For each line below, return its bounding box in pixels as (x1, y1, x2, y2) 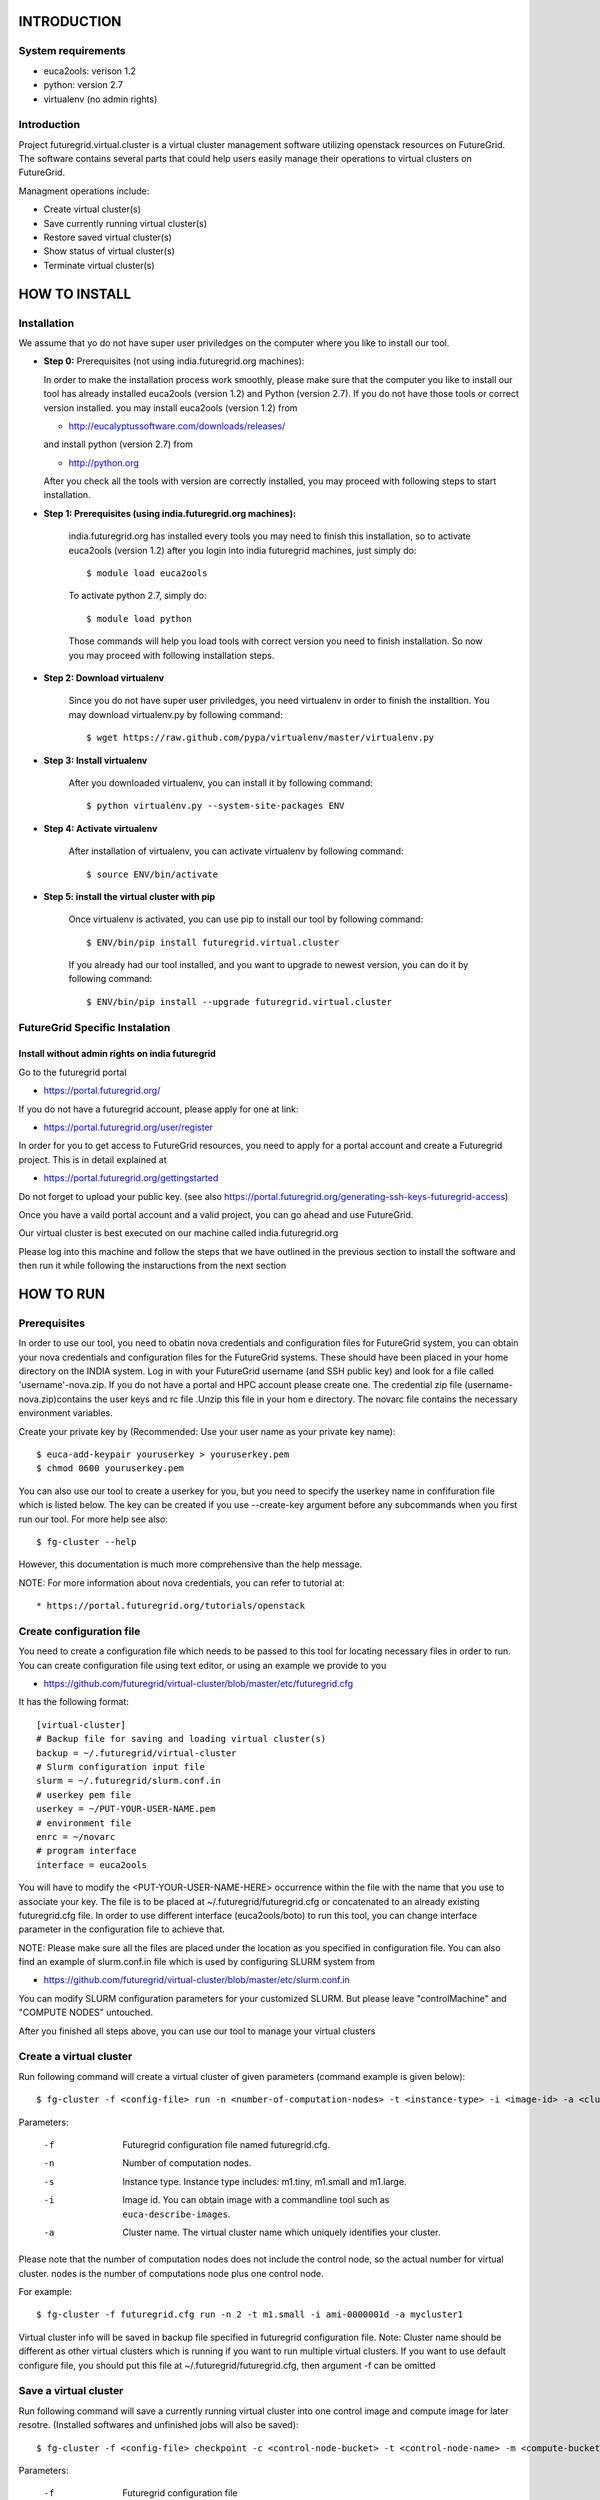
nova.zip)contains (18, 1393, 92, 1405)
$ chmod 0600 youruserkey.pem (36, 1463, 185, 1474)
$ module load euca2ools (86, 568, 208, 579)
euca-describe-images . (122, 2208, 231, 2220)
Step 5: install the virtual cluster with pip (43, 890, 215, 902)
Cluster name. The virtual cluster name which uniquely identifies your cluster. (122, 2226, 441, 2238)
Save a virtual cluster (18, 2384, 124, 2398)
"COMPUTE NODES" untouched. (18, 2006, 154, 2019)
